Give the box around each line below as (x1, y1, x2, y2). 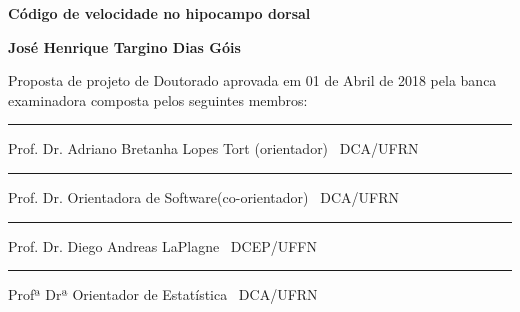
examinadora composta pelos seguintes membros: (8, 89, 308, 110)
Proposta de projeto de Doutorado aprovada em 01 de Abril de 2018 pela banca (8, 70, 497, 91)
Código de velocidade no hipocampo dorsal (8, 3, 311, 23)
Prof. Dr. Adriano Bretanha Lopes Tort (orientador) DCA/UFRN (8, 138, 419, 159)
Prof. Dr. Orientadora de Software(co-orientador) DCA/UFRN (8, 186, 399, 207)
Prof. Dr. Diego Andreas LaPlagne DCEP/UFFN (8, 235, 318, 256)
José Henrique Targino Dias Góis (8, 36, 241, 57)
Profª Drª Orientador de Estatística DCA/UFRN (8, 284, 318, 305)
